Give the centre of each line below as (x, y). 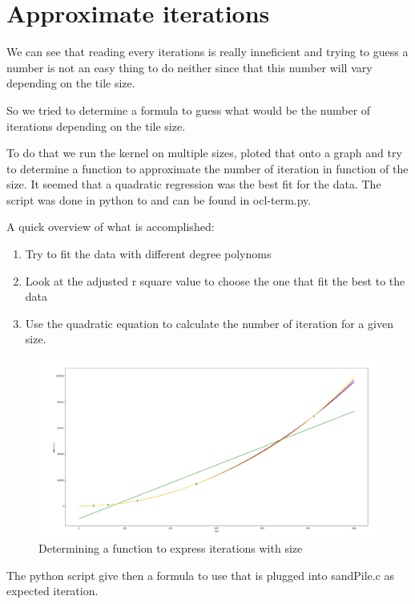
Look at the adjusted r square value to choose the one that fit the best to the (215, 280)
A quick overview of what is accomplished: (111, 227)
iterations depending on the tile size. (96, 126)
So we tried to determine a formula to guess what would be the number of (189, 109)
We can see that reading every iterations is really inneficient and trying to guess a (207, 52)
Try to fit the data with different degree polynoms (148, 254)
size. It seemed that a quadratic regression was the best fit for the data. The (194, 184)
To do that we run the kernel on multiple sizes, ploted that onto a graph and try (204, 153)
